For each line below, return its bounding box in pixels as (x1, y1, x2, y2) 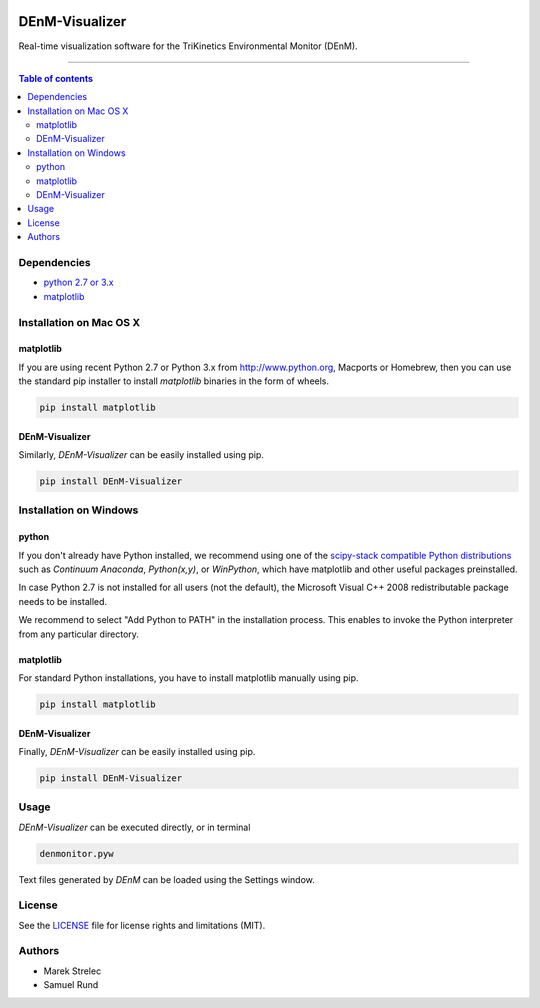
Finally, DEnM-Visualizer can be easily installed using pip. (18, 745, 256, 757)
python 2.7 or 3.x (43, 276, 114, 289)
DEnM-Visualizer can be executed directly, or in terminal (18, 821, 251, 833)
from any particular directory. (18, 628, 140, 640)
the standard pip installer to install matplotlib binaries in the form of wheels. (18, 375, 330, 387)
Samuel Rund (43, 979, 99, 991)
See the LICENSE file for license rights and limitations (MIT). (18, 919, 266, 931)
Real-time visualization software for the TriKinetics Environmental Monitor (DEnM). (18, 40, 359, 52)
